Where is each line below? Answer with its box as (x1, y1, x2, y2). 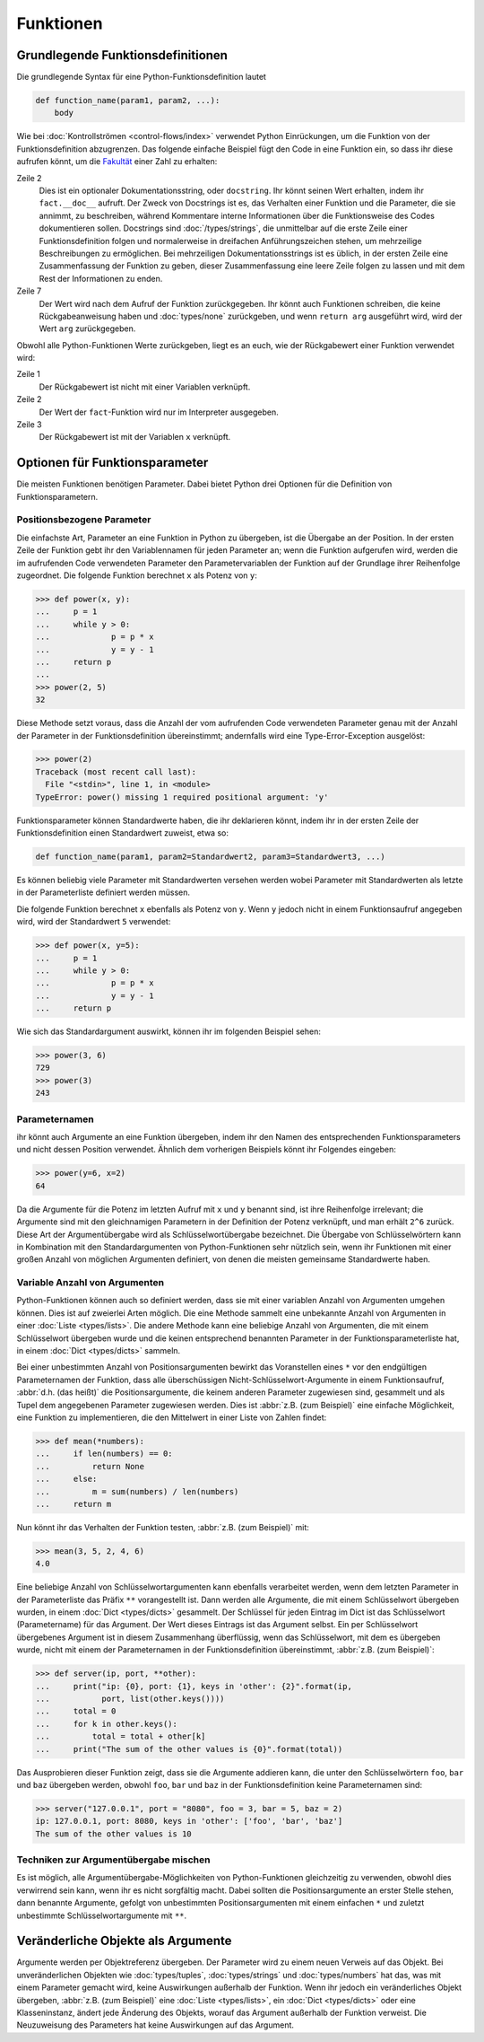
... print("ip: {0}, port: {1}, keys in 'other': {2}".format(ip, (35, 1681, 353, 1691)
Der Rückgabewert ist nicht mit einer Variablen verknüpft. (39, 381, 251, 392)
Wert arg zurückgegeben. (39, 323, 136, 334)
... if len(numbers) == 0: (35, 1449, 174, 1459)
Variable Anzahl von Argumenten (16, 1276, 165, 1289)
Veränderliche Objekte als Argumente (16, 1933, 232, 1949)
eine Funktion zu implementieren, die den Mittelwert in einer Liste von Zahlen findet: (16, 1412, 327, 1423)
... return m (35, 1499, 112, 1509)
